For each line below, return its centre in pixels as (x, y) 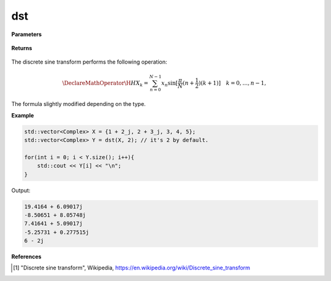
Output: (21, 190)
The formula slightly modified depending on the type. (79, 104)
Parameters (27, 34)
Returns (22, 48)
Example (23, 115)
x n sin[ (169, 84)
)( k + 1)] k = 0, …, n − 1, (232, 83)
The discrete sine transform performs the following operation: (89, 62)
